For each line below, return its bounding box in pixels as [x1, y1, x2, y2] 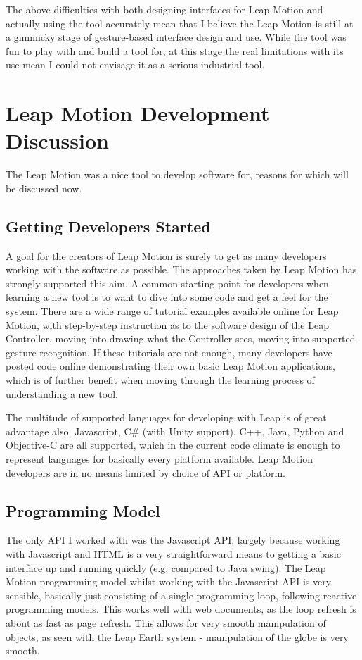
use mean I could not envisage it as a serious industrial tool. [6, 57, 265, 72]
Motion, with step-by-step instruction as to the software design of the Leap [6, 317, 329, 332]
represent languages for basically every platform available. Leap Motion [6, 451, 313, 466]
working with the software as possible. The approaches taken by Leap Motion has [6, 262, 357, 277]
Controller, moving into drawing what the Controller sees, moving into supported [6, 331, 356, 346]
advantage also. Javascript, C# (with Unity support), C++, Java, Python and [6, 423, 344, 438]
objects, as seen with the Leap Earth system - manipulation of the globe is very [6, 629, 349, 644]
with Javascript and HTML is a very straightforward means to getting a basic [6, 546, 341, 561]
